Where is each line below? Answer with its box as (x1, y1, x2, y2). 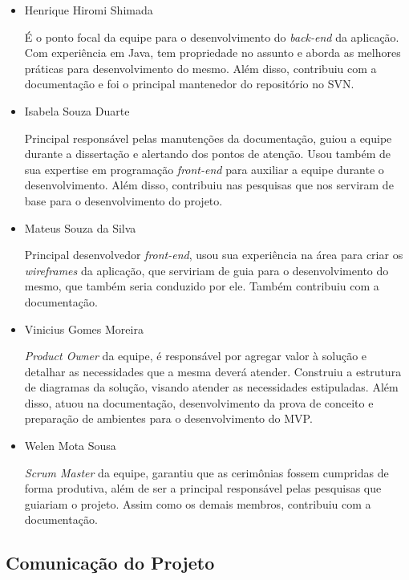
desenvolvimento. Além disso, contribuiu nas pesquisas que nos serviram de (24, 176, 394, 193)
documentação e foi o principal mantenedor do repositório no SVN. (24, 75, 354, 92)
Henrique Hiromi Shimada (24, 2, 153, 18)
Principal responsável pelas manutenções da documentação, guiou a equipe (24, 129, 392, 146)
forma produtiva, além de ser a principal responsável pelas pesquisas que (24, 480, 382, 497)
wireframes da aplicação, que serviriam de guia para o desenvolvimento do (24, 262, 389, 278)
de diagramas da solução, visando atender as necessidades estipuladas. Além (24, 379, 399, 395)
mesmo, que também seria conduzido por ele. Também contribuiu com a (24, 278, 379, 294)
